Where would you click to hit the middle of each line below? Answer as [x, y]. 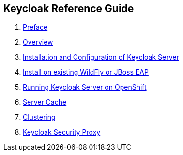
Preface [35, 27]
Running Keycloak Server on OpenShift [85, 87]
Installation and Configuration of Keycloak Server [101, 57]
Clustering [39, 117]
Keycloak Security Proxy [62, 132]
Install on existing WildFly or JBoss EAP [86, 72]
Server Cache [45, 102]
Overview [38, 42]
